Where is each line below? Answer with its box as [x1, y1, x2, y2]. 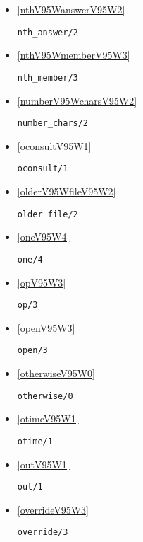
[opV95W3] [17, 275, 66, 289]
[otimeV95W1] [17, 411, 79, 426]
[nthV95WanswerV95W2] [17, 2, 125, 16]
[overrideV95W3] [17, 502, 89, 517]
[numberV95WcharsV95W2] [17, 93, 137, 108]
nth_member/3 [17, 72, 78, 83]
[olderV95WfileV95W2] [17, 184, 116, 198]
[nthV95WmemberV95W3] [17, 47, 130, 62]
